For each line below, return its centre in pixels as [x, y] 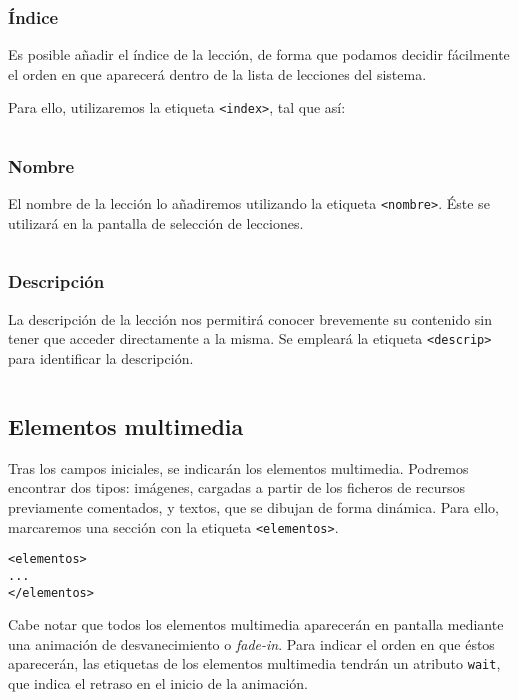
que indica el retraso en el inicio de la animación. [158, 683]
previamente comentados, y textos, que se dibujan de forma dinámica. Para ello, [253, 506]
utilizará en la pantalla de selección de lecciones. [156, 222]
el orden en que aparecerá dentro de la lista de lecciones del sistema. [217, 73]
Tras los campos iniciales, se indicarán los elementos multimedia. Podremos [238, 467]
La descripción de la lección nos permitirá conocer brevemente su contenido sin [250, 318]
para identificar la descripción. [101, 358]
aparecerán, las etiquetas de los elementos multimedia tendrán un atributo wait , [254, 663]
